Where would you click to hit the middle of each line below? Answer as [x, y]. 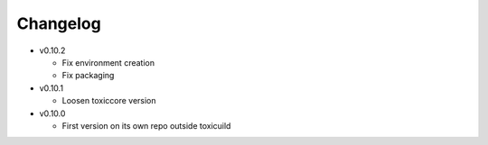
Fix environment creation [108, 62]
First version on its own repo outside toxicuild [146, 125]
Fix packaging [88, 76]
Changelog [59, 23]
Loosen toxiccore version [109, 101]
